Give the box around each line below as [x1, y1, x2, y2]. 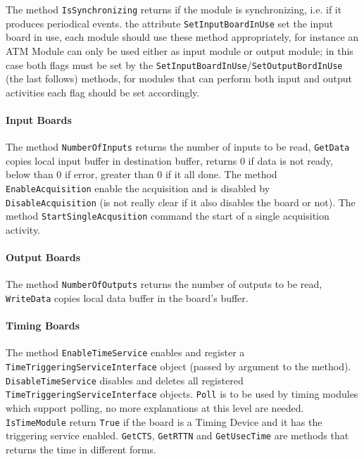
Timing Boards [6, 318, 80, 333]
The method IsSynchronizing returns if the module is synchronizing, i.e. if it [6, 2, 342, 16]
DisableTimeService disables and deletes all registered [6, 372, 244, 387]
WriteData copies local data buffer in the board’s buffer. [6, 291, 249, 305]
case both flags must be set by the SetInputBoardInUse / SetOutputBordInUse [6, 57, 343, 72]
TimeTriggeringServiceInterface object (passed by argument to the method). [6, 359, 351, 374]
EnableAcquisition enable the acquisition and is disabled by [6, 180, 270, 195]
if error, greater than [65, 167, 154, 182]
